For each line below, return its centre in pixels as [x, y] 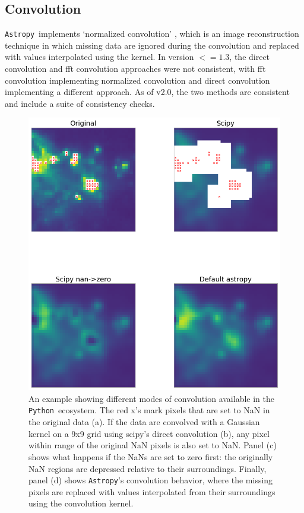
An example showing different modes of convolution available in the [151, 398]
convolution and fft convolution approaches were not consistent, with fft [135, 69]
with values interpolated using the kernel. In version [99, 57]
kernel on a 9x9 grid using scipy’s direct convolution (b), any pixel [149, 433]
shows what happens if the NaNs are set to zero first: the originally [151, 456]
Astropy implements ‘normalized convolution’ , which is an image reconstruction [152, 34]
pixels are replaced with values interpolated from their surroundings [152, 491]
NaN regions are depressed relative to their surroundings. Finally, [148, 468]
